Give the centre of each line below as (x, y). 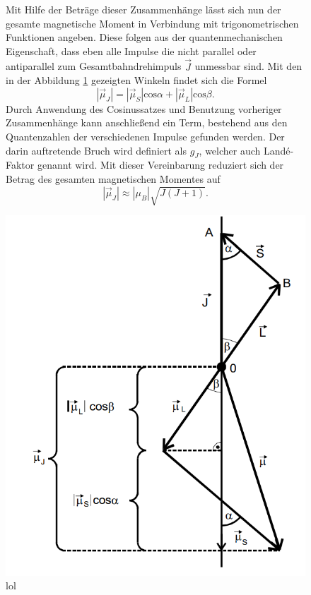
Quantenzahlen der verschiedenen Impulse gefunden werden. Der (145, 136)
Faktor (20, 165)
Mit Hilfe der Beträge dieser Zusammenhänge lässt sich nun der (143, 9)
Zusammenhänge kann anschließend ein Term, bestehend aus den (147, 122)
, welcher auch (230, 150)
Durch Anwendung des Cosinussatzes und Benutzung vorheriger (144, 108)
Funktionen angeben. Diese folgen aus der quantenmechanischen (144, 37)
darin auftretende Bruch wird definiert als (96, 150)
